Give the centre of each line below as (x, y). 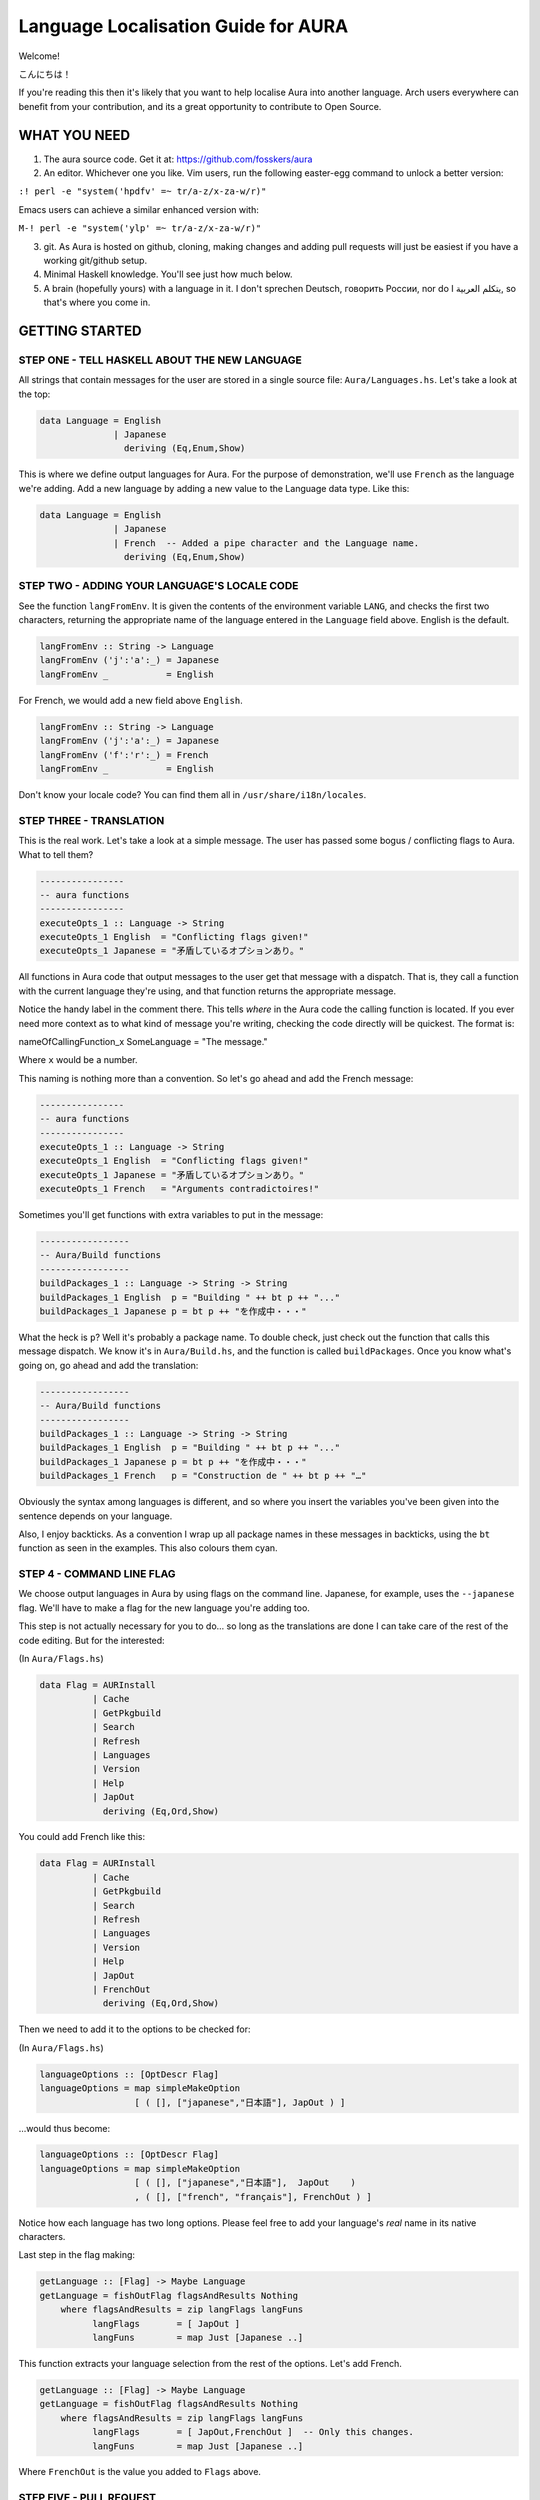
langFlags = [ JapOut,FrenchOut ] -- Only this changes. (253, 2432)
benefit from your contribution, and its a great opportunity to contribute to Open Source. (200, 106)
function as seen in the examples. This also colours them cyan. (148, 1548)
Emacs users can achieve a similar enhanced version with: (138, 209)
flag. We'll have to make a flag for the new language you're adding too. (164, 1607)
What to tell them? (56, 854)
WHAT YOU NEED (74, 135)
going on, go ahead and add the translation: (108, 1365)
